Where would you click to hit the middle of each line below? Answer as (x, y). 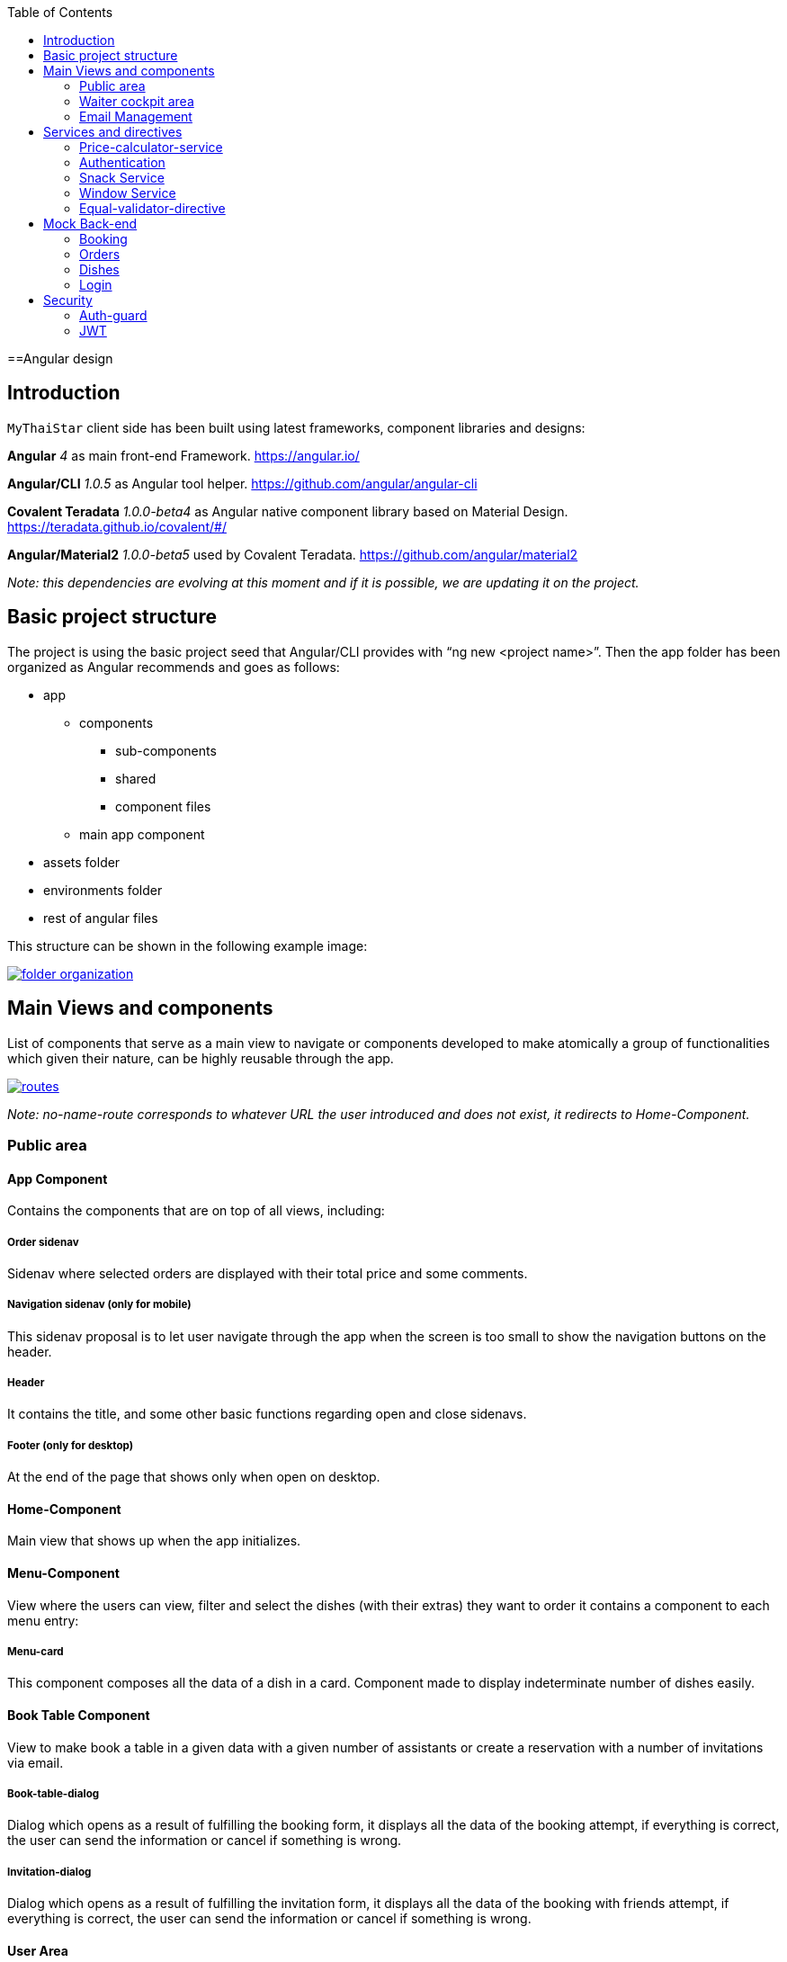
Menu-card (36, 1652)
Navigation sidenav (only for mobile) (99, 1305)
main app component (142, 834)
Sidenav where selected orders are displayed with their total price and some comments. (268, 1273)
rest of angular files (101, 918)
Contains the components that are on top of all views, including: (196, 1211)
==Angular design (60, 358)
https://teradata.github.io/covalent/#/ (117, 526)
